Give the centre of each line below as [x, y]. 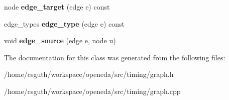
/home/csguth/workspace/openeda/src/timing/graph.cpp [92, 91]
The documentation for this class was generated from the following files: [115, 57]
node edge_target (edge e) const [57, 7]
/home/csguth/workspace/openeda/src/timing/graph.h [89, 74]
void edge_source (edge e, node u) [60, 40]
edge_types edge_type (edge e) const [65, 23]
